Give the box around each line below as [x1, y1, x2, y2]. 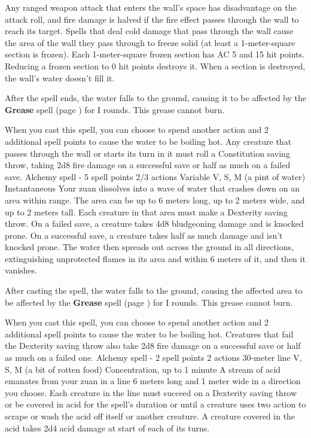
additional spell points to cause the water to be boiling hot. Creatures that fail [5, 327, 294, 340]
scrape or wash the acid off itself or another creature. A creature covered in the [5, 410, 295, 422]
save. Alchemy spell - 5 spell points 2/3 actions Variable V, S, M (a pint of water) [5, 170, 306, 182]
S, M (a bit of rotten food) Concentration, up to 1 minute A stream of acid [5, 363, 281, 375]
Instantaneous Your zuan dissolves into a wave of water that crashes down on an [5, 182, 300, 194]
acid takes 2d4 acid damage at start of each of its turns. [5, 421, 210, 434]
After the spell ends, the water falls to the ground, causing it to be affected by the [5, 92, 307, 104]
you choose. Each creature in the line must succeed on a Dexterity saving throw [5, 386, 297, 399]
